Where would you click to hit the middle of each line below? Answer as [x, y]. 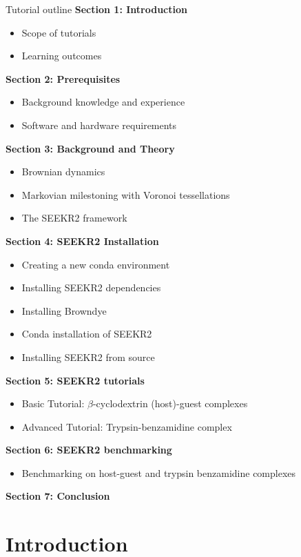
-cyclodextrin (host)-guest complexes [170, 403]
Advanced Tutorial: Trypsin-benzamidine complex [127, 426]
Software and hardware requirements [99, 125]
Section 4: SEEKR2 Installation [82, 241]
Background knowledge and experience [103, 102]
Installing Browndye [64, 310]
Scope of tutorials [59, 32]
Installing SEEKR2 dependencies [91, 287]
